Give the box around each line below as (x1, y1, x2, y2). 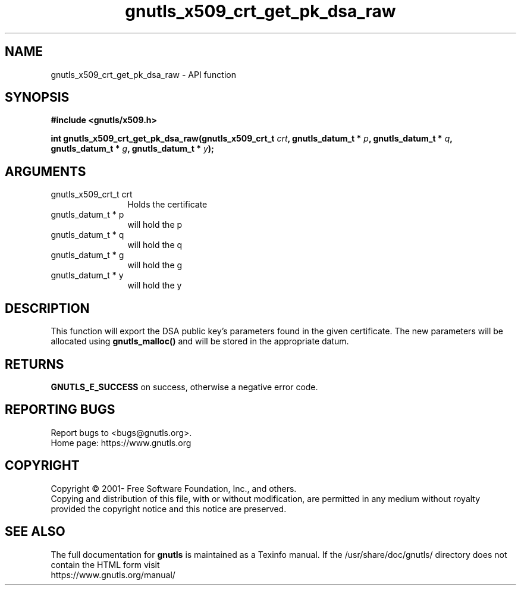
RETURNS (5, 356, 64, 372)
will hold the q (127, 240, 183, 250)
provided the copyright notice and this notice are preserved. (51, 503, 287, 514)
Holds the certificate (127, 199, 208, 210)
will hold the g (127, 260, 183, 271)
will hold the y (127, 280, 182, 291)
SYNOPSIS (5, 90, 70, 105)
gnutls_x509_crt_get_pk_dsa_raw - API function (51, 69, 237, 80)
